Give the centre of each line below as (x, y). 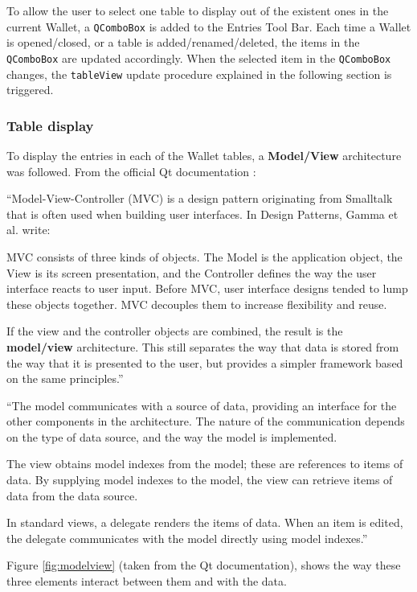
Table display (50, 125)
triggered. (30, 90)
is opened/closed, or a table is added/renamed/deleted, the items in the (183, 42)
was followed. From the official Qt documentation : (131, 171)
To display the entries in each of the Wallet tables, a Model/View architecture (204, 155)
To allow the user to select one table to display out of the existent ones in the (198, 10)
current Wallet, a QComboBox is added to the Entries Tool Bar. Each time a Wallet (209, 26)
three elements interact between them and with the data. (147, 581)
